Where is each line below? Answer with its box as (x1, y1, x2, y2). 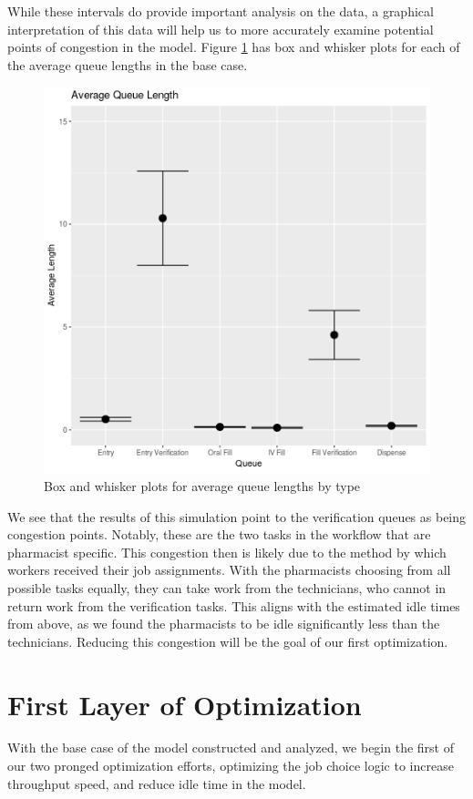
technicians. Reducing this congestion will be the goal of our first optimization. (7, 631, 448, 650)
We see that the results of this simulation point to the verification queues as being (7, 507, 467, 526)
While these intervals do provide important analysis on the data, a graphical (7, 2, 434, 20)
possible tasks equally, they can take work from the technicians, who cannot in (7, 578, 447, 597)
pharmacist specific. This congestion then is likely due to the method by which (7, 542, 447, 561)
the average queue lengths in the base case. (7, 55, 248, 74)
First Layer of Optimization (7, 685, 362, 722)
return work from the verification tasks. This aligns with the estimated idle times (7, 596, 460, 615)
